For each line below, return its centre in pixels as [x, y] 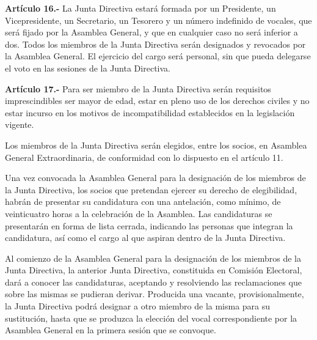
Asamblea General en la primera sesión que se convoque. [111, 330]
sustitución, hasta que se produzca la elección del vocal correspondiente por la [151, 318]
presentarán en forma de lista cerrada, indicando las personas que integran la [149, 225]
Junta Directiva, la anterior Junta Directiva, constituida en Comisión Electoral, [154, 270]
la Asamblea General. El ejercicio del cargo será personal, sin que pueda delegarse [158, 56]
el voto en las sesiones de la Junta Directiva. [88, 68]
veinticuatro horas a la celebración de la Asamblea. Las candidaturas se [139, 213]
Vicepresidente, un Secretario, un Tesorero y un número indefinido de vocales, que [158, 20]
